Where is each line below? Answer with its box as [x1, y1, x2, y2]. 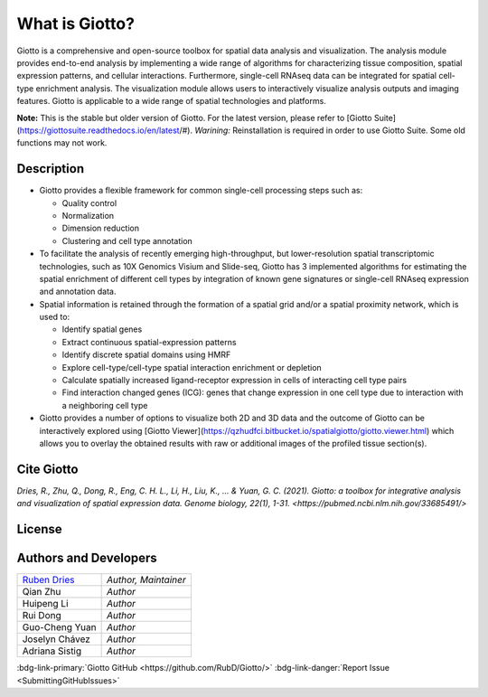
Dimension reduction [61, 222, 140, 234]
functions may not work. [16, 137, 108, 148]
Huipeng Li [22, 598, 69, 610]
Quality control [61, 197, 117, 208]
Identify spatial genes [61, 324, 143, 334]
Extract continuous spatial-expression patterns [61, 336, 237, 347]
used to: [39, 312, 70, 323]
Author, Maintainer [106, 574, 186, 587]
